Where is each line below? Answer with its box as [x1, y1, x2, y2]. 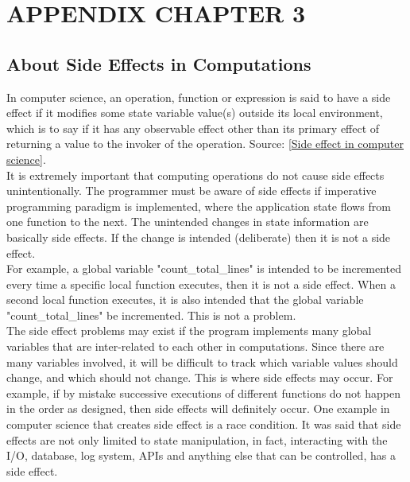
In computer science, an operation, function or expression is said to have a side [6, 88, 391, 105]
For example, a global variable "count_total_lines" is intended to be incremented [6, 260, 402, 277]
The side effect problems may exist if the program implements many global [6, 322, 372, 339]
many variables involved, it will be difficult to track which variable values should [6, 353, 398, 370]
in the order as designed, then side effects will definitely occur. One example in [6, 400, 390, 417]
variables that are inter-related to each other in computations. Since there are [6, 338, 385, 355]
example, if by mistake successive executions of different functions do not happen [6, 384, 400, 401]
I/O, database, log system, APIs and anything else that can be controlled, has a [6, 447, 396, 464]
